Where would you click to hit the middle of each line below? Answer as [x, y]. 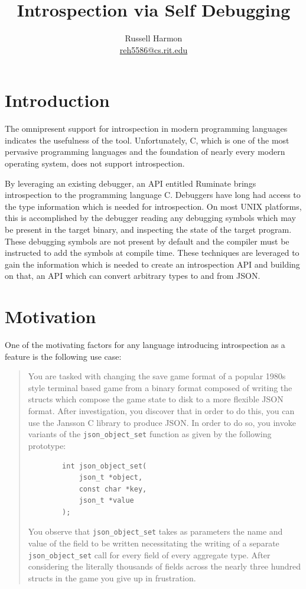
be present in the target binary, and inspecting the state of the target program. [148, 229]
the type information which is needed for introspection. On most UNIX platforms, [153, 206]
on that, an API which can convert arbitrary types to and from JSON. [133, 276]
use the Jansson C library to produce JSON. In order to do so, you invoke [162, 422]
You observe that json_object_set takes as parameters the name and [155, 531]
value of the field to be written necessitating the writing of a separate [154, 543]
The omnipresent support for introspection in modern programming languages [146, 128]
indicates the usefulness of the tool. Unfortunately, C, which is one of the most [147, 140]
